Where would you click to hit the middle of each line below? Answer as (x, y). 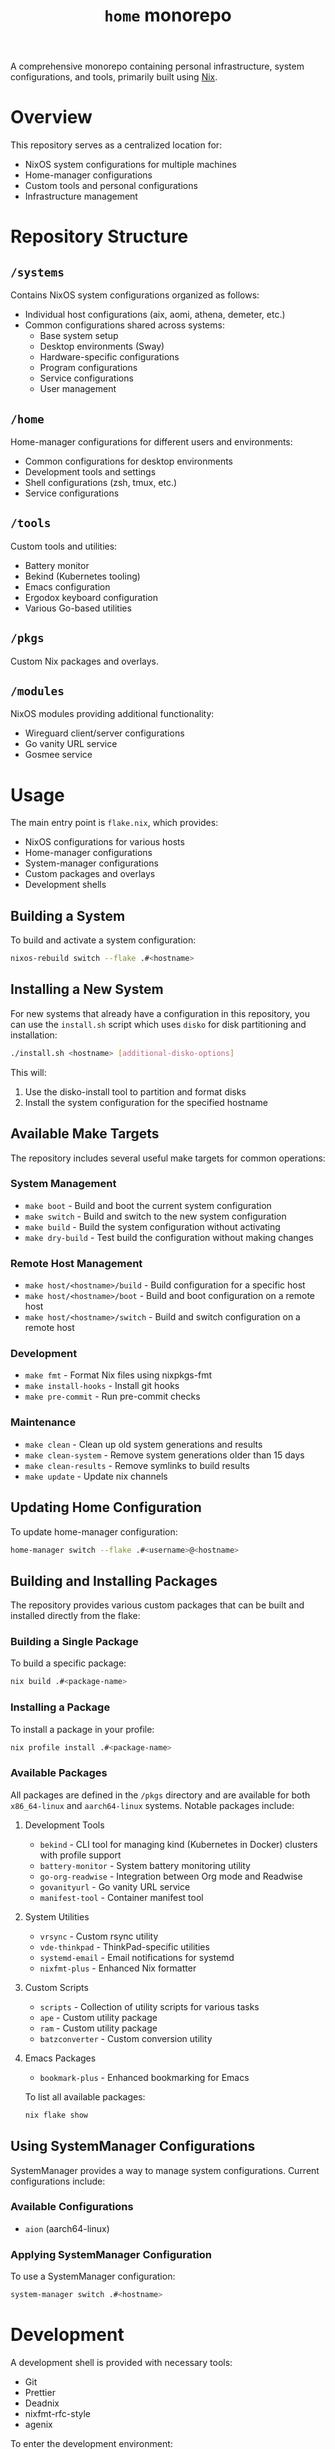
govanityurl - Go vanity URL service (115, 1886)
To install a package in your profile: (82, 1729)
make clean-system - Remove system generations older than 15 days (164, 1455)
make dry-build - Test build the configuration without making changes (169, 1237)
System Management (63, 1184)
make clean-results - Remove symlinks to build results (137, 1465)
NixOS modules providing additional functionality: (112, 714)
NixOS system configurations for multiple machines (130, 165)
